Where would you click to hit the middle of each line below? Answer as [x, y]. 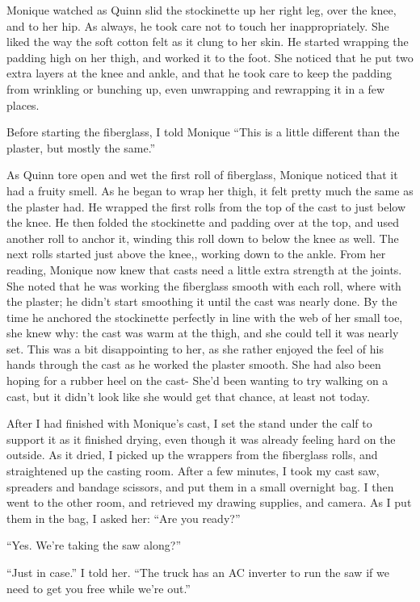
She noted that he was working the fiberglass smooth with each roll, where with [204, 285]
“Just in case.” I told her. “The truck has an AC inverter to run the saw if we [198, 572]
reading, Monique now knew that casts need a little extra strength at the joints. [204, 269]
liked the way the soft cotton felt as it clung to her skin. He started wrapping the [208, 42]
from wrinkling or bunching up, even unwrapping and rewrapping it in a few [196, 88]
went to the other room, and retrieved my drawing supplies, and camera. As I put [209, 502]
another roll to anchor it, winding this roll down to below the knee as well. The [203, 238]
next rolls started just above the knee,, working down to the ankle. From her [196, 254]
